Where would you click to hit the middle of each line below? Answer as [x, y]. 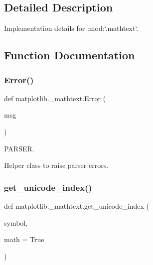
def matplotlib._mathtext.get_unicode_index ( [76, 205]
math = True [24, 239]
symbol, [16, 222]
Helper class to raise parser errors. [56, 165]
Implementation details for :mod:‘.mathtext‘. [71, 28]
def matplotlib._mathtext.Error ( [55, 98]
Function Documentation [70, 55]
